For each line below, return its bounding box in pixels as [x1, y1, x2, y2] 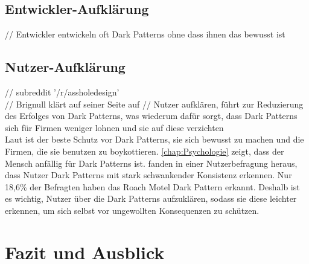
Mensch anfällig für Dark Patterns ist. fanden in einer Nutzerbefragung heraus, [5, 156, 298, 169]
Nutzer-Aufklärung [5, 57, 126, 76]
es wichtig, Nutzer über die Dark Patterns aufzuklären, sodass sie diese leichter [5, 192, 297, 205]
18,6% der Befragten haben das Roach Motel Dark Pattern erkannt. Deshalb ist [5, 180, 300, 193]
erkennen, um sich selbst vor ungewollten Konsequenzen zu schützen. [5, 204, 260, 216]
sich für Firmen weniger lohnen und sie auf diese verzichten [5, 121, 224, 134]
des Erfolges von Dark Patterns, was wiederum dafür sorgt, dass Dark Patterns [5, 109, 298, 122]
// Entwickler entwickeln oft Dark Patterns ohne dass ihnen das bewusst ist [5, 28, 285, 40]
